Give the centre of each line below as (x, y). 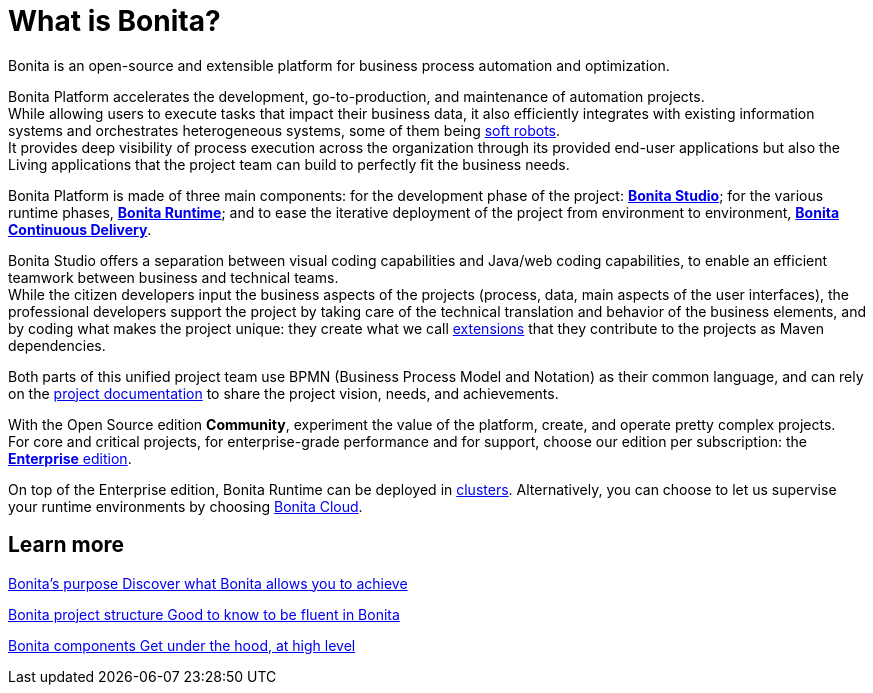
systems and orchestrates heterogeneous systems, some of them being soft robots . (284, 130)
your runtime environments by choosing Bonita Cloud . (185, 506)
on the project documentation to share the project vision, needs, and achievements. (283, 393)
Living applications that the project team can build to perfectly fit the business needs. (289, 164)
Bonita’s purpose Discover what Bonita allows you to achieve (208, 583)
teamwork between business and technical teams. (173, 277)
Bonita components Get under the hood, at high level (182, 645)
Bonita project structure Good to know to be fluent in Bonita (204, 614)
